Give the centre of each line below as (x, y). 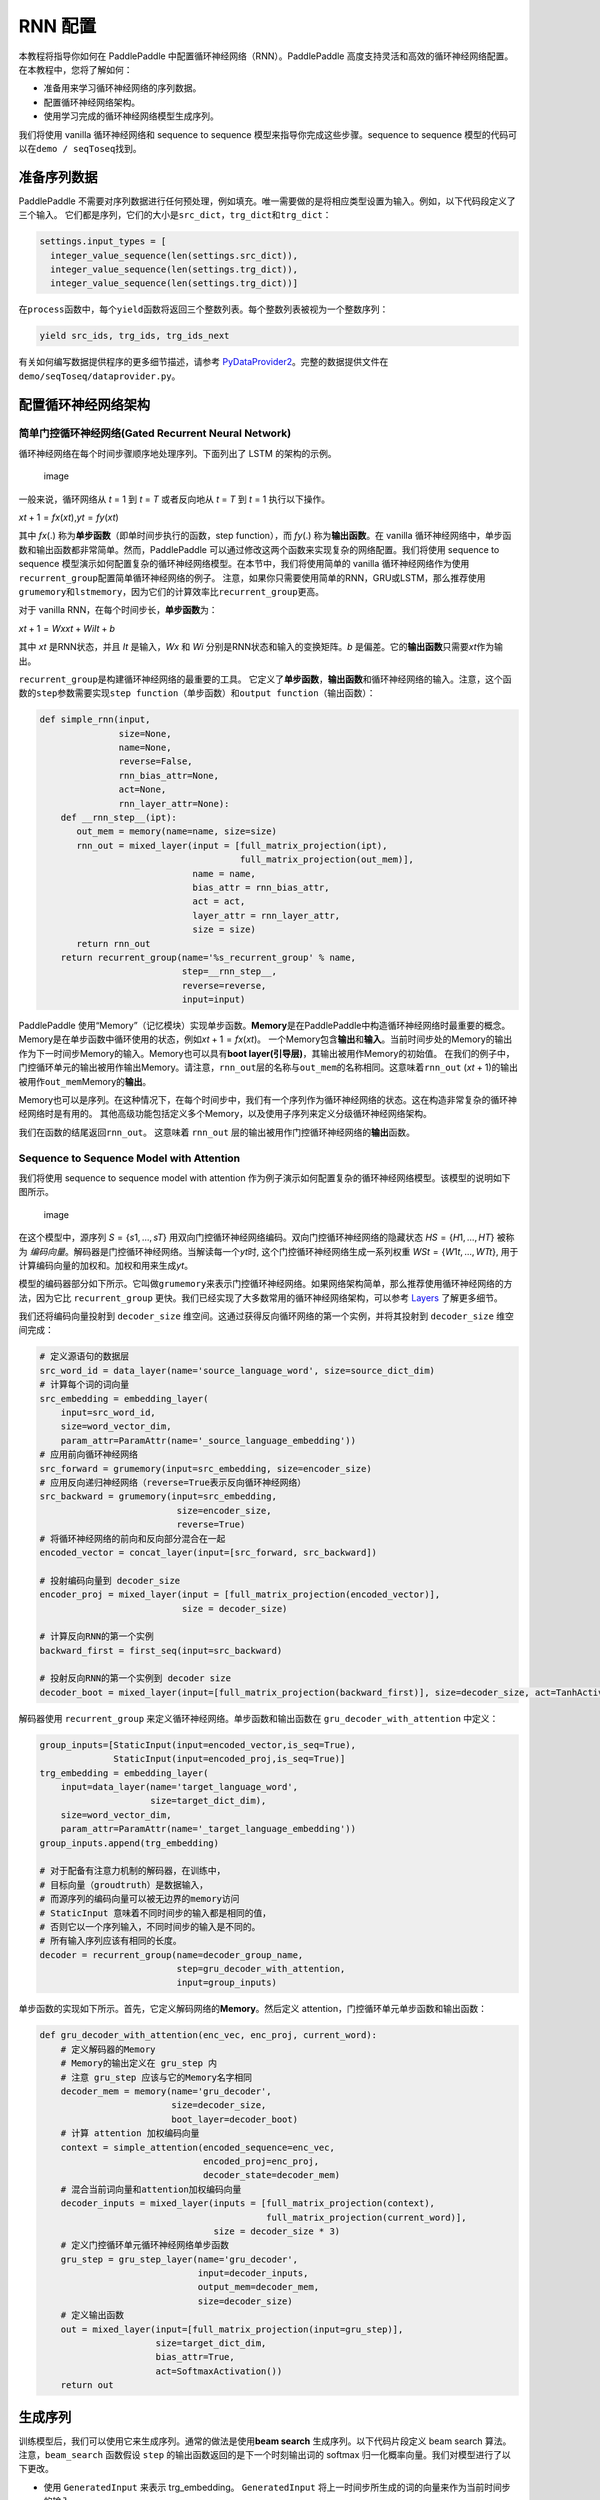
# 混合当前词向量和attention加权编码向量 (151, 2189)
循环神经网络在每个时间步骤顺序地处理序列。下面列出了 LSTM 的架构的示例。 (177, 453)
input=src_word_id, (108, 1413)
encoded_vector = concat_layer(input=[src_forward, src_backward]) (208, 1552)
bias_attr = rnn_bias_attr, (261, 887)
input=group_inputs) (226, 1983)
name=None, (145, 748)
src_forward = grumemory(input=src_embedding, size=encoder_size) (205, 1468)
